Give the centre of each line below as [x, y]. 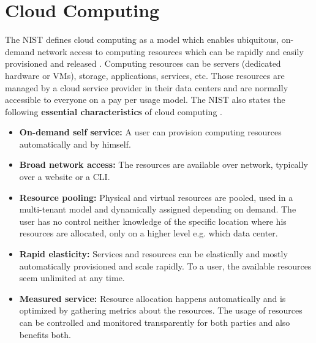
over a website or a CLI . [65, 177]
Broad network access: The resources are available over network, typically [164, 164]
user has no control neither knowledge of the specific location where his [153, 221]
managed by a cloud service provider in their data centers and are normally [147, 87]
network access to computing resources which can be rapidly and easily [170, 51]
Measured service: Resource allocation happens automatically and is [152, 298]
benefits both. [45, 334]
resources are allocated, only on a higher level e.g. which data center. [149, 233]
